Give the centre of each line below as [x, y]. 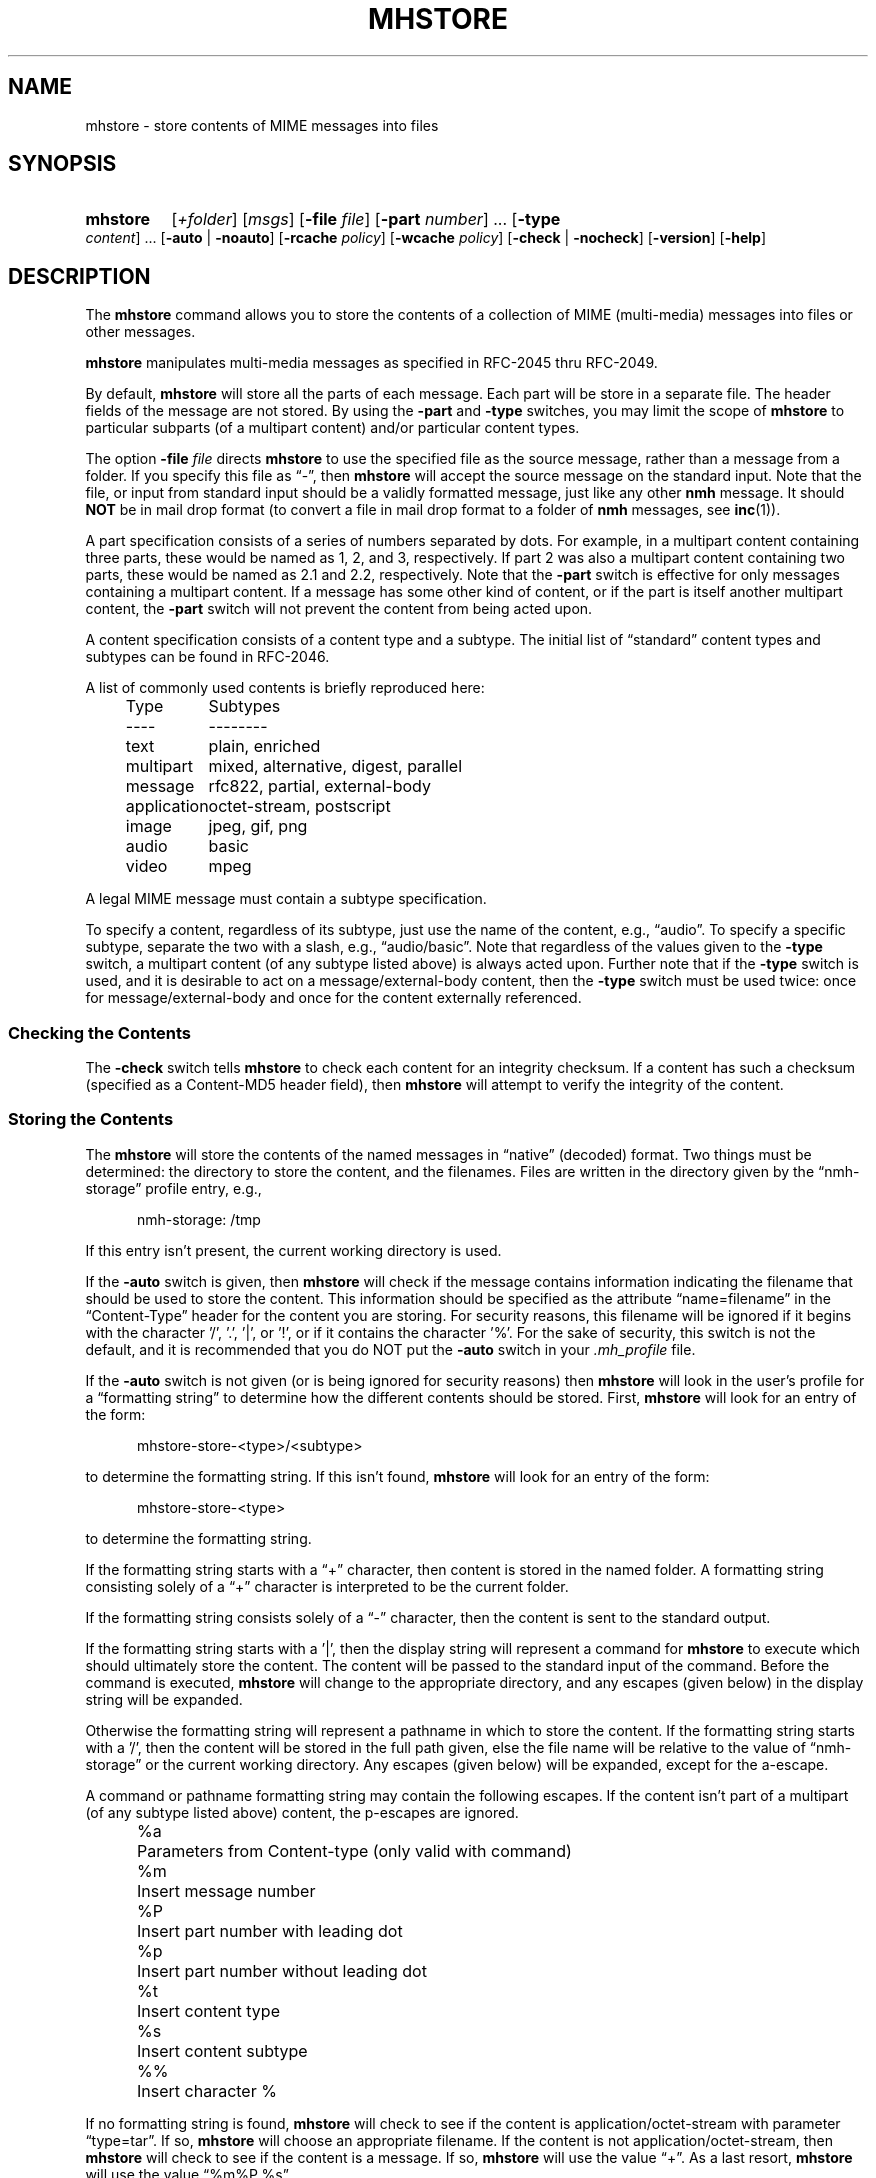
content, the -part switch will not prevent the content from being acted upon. [339, 609]
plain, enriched [264, 746]
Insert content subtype [222, 2050]
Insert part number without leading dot [282, 1970]
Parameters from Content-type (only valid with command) [354, 1850]
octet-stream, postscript [299, 806]
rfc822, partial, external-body [319, 786]
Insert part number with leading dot [270, 1930]
